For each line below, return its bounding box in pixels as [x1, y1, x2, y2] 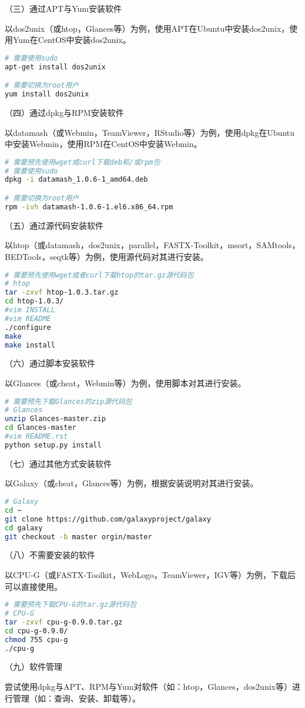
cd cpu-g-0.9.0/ [5, 626, 68, 635]
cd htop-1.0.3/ [5, 297, 64, 306]
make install [5, 340, 55, 349]
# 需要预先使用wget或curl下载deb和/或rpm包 [5, 158, 160, 166]
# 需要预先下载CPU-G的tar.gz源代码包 [5, 600, 136, 609]
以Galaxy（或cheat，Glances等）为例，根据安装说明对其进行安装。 [5, 477, 259, 489]
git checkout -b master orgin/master [5, 532, 152, 541]
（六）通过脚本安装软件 [5, 357, 95, 369]
